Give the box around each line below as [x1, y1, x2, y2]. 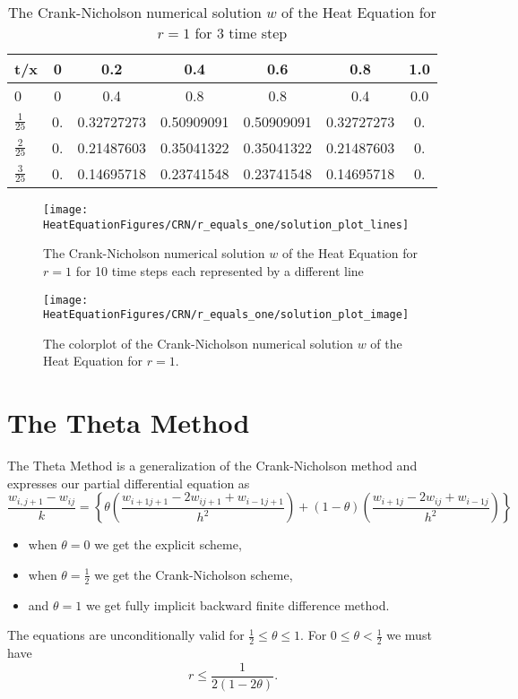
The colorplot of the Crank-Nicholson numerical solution [43, 333, 354, 352]
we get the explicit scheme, [94, 535, 242, 554]
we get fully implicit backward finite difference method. [85, 595, 390, 614]
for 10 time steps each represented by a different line [75, 261, 364, 280]
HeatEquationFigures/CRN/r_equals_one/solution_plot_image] [43, 308, 410, 322]
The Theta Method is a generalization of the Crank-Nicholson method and [7, 456, 418, 475]
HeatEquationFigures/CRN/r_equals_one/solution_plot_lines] [43, 218, 410, 231]
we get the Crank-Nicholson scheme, [94, 565, 293, 583]
